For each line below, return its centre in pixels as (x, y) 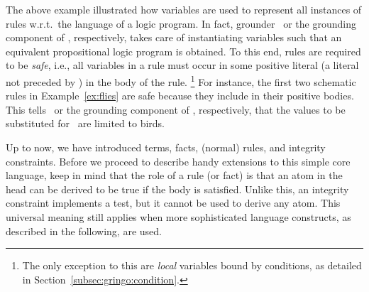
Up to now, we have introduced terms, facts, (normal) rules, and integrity (166, 147)
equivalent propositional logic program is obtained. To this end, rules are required (183, 51)
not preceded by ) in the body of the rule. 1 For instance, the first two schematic (181, 80)
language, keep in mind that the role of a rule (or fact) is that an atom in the (174, 175)
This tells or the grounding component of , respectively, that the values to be (176, 109)
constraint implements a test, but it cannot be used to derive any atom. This (173, 203)
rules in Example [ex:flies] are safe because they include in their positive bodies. (180, 96)
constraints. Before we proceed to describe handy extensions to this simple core (178, 161)
